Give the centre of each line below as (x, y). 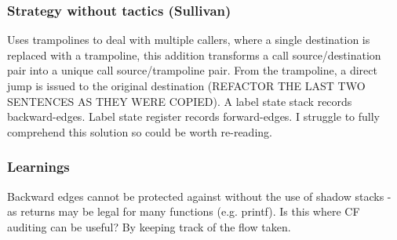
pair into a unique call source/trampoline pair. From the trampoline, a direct (192, 70)
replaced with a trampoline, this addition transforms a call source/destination (194, 55)
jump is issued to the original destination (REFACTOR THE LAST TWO (186, 85)
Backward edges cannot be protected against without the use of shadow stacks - (199, 196)
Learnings (38, 167)
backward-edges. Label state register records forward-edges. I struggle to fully (193, 116)
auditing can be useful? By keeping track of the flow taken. (149, 226)
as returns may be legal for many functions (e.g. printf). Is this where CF (184, 211)
